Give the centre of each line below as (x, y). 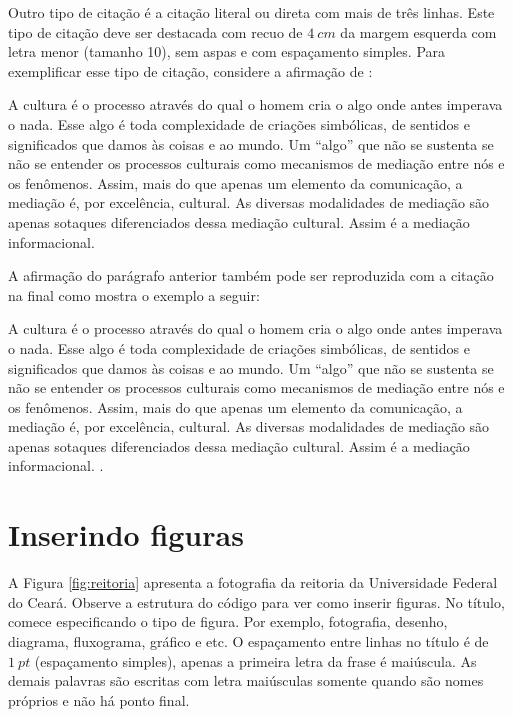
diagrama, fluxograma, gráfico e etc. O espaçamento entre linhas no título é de (248, 640)
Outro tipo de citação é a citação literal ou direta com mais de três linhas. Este (251, 12)
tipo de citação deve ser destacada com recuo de (155, 31)
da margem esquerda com (418, 31)
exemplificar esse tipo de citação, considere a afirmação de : (190, 70)
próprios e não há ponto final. (99, 699)
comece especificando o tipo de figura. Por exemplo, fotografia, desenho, (228, 621)
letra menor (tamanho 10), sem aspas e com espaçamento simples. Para (227, 51)
